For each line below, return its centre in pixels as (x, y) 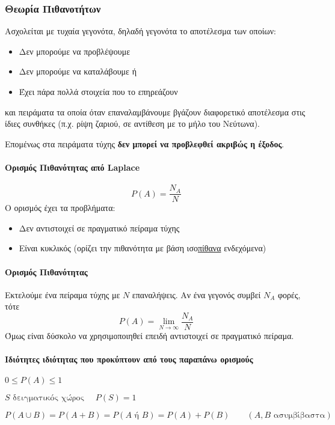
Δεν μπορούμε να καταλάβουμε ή (78, 71)
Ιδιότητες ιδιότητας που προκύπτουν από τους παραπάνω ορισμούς (129, 359)
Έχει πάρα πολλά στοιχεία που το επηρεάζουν (98, 91)
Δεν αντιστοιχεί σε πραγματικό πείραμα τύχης (99, 228)
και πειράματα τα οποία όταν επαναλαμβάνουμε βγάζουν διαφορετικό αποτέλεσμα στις (155, 112)
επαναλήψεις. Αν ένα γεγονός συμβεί (196, 294)
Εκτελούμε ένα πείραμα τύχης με (63, 294)
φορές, (289, 294)
